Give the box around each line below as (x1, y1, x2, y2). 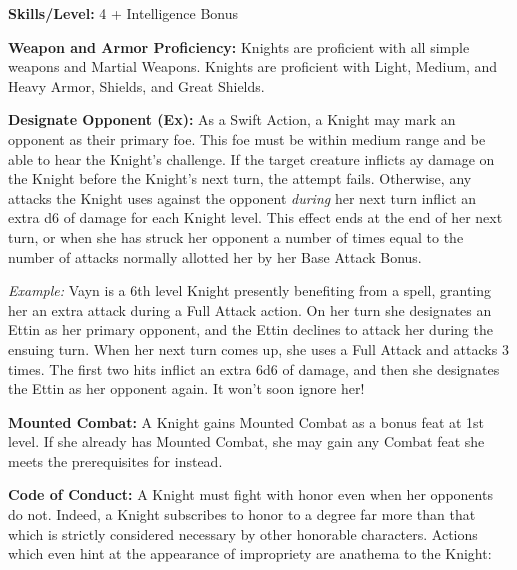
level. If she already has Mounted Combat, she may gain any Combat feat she (8, 431, 485, 452)
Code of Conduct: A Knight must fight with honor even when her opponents (8, 484, 493, 505)
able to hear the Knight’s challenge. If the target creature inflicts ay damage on (8, 148, 495, 169)
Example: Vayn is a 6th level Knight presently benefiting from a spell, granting (8, 280, 492, 301)
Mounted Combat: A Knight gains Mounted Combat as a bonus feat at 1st (8, 411, 485, 432)
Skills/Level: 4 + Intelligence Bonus (8, 3, 239, 23)
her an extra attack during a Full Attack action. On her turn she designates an (8, 299, 492, 320)
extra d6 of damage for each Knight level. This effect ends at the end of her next (8, 207, 503, 228)
